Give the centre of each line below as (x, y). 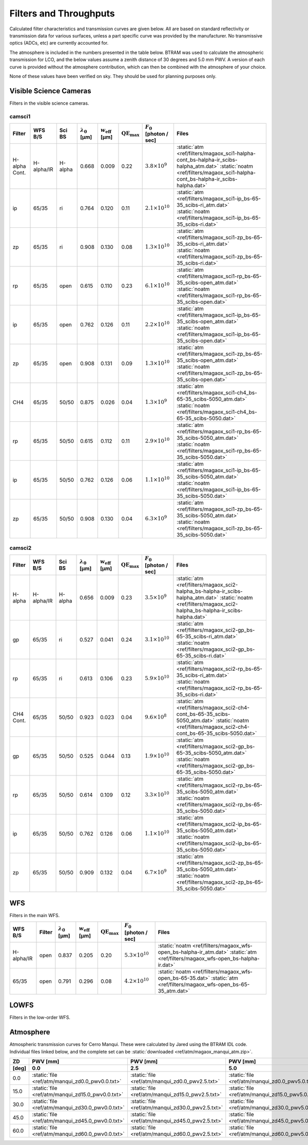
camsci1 (20, 117)
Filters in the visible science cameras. (49, 103)
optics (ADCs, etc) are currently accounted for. (59, 43)
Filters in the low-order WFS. (40, 1017)
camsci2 (21, 548)
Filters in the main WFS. (35, 915)
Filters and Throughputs (62, 13)
